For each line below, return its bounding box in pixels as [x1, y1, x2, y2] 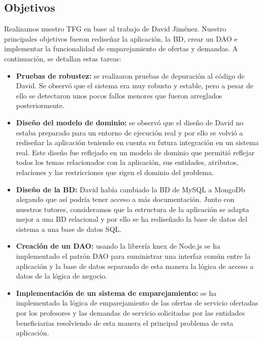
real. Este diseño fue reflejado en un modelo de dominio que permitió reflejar [16, 147, 255, 157]
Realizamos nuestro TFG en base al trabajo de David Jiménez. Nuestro [4, 23, 226, 34]
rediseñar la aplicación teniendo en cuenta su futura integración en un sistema [16, 137, 259, 148]
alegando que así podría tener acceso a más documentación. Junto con [16, 194, 235, 204]
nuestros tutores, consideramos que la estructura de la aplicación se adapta [16, 203, 249, 214]
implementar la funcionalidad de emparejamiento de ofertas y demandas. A [4, 43, 238, 54]
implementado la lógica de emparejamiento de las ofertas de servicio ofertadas [16, 297, 258, 308]
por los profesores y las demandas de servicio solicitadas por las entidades [16, 308, 245, 318]
